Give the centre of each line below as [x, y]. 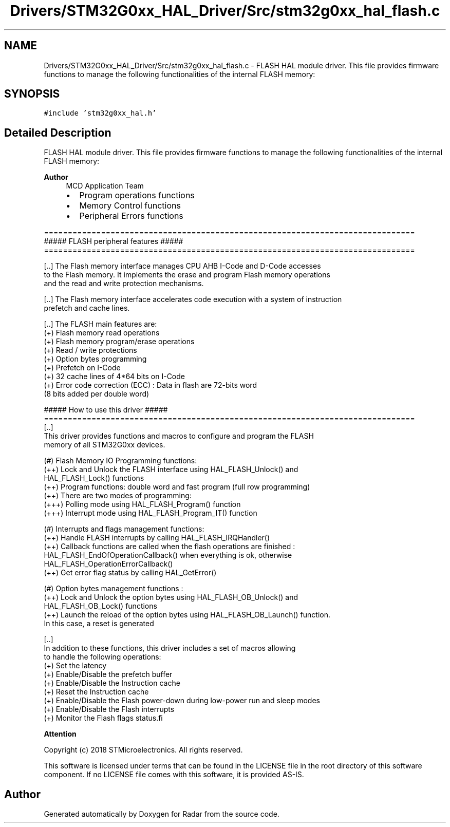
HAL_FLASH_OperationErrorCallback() [108, 564]
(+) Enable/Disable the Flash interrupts [109, 709]
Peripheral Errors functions [131, 216]
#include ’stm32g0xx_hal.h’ [100, 113]
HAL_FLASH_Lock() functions [94, 478]
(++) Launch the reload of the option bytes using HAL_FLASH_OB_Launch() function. [187, 615]
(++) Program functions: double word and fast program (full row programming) [177, 487]
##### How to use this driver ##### [106, 410]
